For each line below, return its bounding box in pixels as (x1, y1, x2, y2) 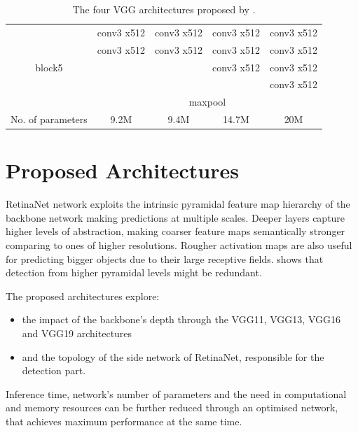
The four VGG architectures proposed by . (72, 2, 256, 16)
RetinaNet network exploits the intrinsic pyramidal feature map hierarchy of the (6, 197, 350, 211)
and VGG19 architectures (22, 326, 132, 341)
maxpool (188, 94, 226, 109)
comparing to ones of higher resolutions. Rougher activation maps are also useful (6, 238, 352, 253)
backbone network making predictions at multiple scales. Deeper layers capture (6, 210, 345, 225)
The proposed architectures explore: (6, 288, 160, 303)
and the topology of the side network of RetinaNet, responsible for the (22, 349, 324, 364)
